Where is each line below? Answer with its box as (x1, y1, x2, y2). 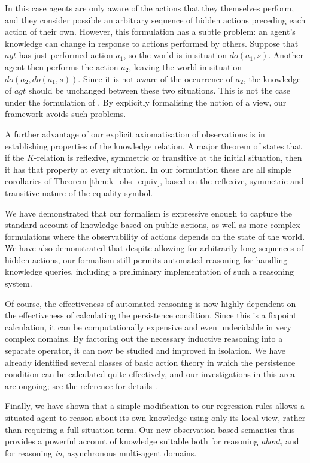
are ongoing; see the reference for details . (5, 379, 157, 392)
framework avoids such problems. (5, 107, 126, 120)
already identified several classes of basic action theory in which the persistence (5, 356, 296, 368)
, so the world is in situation (123, 49, 227, 61)
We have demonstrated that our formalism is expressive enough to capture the (5, 206, 293, 219)
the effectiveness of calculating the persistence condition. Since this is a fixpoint (5, 309, 297, 321)
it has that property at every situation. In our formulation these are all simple (5, 163, 291, 175)
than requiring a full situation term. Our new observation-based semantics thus (5, 423, 295, 435)
